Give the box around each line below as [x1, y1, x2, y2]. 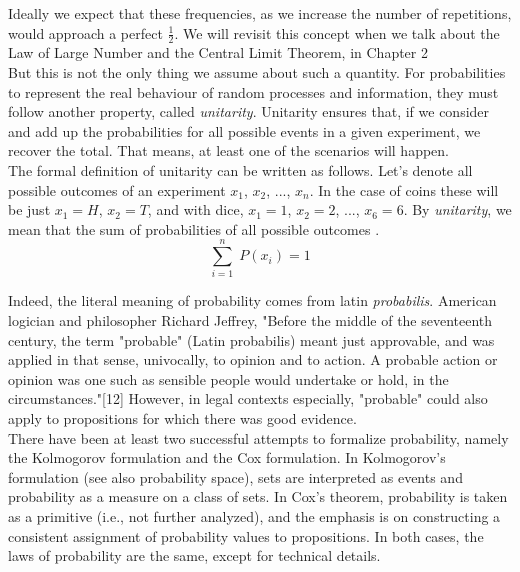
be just [8, 199, 51, 220]
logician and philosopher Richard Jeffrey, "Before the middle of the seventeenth [8, 310, 493, 331]
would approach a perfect [8, 22, 163, 43]
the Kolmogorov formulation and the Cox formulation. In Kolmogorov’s [8, 447, 446, 468]
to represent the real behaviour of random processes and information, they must [8, 81, 499, 102]
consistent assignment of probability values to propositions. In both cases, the [8, 525, 484, 546]
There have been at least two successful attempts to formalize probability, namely [8, 427, 509, 448]
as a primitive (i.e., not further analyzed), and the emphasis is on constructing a [8, 506, 501, 527]
